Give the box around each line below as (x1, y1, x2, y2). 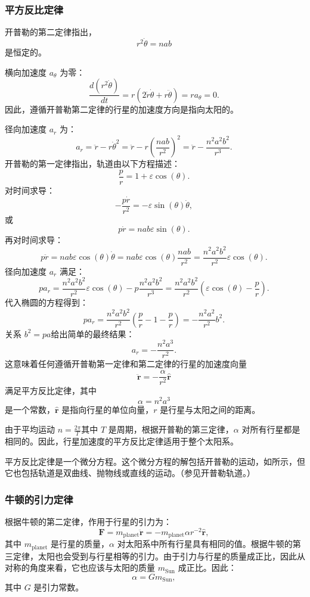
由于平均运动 (5, 423, 55, 436)
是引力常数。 (33, 581, 84, 593)
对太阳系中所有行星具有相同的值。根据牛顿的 (117, 537, 293, 550)
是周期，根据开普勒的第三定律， (108, 423, 234, 436)
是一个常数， (5, 403, 55, 415)
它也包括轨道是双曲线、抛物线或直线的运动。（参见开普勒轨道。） (5, 467, 255, 479)
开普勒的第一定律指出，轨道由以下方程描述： (5, 157, 180, 170)
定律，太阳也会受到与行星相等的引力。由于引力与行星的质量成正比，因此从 (13, 549, 305, 562)
